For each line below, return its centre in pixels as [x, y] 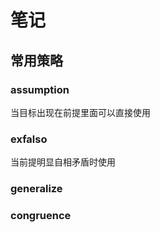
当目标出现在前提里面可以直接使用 [80, 112]
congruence [41, 216]
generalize [36, 189]
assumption [40, 89]
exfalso [29, 139]
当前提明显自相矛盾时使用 [63, 162]
